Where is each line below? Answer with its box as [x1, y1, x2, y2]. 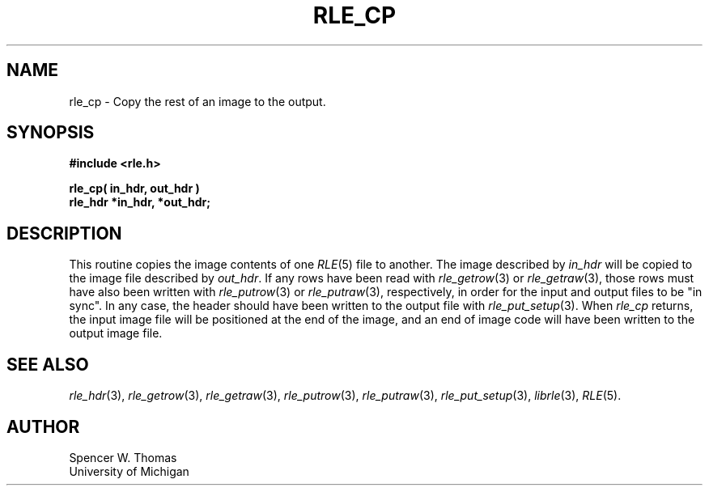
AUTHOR [6, 416, 80, 437]
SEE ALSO [6, 354, 89, 375]
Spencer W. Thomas [69, 450, 177, 464]
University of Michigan [69, 464, 189, 478]
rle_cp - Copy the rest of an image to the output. [69, 94, 326, 108]
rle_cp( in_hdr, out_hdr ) [69, 181, 200, 196]
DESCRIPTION [6, 223, 122, 244]
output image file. [69, 326, 163, 341]
